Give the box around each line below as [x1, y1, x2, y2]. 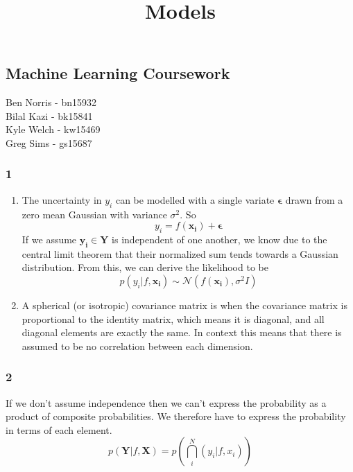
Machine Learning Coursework [6, 62, 230, 84]
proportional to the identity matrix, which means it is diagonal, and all [21, 311, 325, 326]
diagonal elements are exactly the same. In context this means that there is [21, 325, 342, 340]
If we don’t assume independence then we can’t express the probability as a [6, 395, 327, 410]
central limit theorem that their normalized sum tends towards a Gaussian [21, 246, 338, 261]
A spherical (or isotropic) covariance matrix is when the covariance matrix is [21, 297, 347, 312]
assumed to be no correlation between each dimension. [21, 338, 253, 353]
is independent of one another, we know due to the [112, 231, 327, 246]
